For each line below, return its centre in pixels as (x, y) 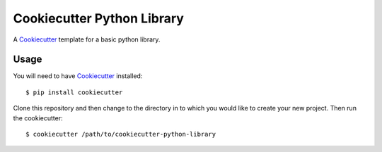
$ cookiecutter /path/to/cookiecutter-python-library (121, 134)
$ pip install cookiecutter (74, 92)
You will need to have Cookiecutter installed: (78, 76)
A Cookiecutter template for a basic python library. (87, 39)
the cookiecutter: (38, 118)
